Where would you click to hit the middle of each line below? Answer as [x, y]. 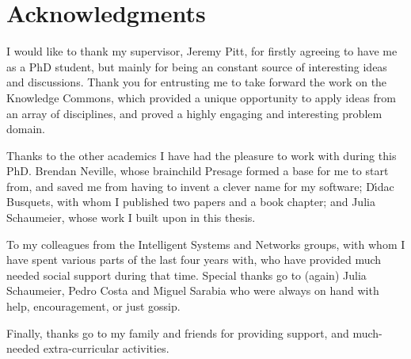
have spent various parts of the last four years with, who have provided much [194, 260]
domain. [26, 129]
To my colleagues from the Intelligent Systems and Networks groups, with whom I [206, 244]
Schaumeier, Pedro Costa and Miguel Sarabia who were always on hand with [193, 290]
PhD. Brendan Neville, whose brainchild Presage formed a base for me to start [198, 171]
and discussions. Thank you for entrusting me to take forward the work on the [197, 82]
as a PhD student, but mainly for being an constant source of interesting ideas [197, 66]
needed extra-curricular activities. [88, 348]
